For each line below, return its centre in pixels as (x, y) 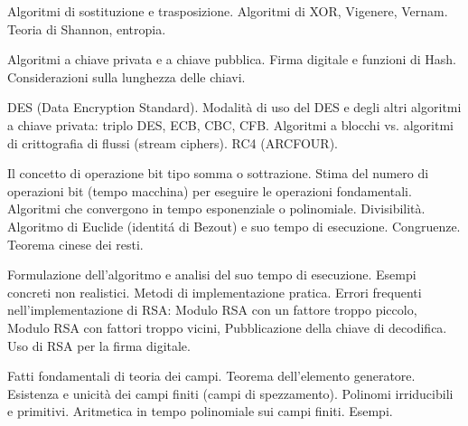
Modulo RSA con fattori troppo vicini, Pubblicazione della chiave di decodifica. (227, 327)
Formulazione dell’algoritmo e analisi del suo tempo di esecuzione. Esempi (212, 275)
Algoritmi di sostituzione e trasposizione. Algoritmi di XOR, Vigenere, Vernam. (228, 11)
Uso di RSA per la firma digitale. (99, 345)
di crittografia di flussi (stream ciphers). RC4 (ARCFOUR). (173, 142)
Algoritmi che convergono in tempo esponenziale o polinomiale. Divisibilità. (216, 208)
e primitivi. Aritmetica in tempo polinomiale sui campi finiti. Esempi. (200, 411)
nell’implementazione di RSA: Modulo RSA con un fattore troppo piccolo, (212, 310)
